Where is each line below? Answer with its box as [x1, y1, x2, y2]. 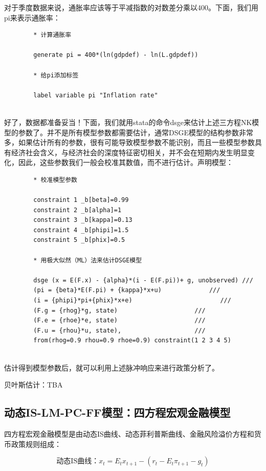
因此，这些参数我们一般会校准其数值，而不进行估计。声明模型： [18, 157, 233, 168]
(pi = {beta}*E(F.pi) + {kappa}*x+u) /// [33, 286, 220, 294]
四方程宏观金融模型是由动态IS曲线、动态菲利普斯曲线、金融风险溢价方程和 [4, 428, 254, 439]
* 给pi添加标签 [33, 71, 79, 79]
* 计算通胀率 [33, 31, 72, 39]
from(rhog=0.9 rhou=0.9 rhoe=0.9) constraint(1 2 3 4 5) [33, 337, 231, 344]
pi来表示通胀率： [4, 12, 60, 23]
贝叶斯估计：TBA [4, 379, 63, 390]
